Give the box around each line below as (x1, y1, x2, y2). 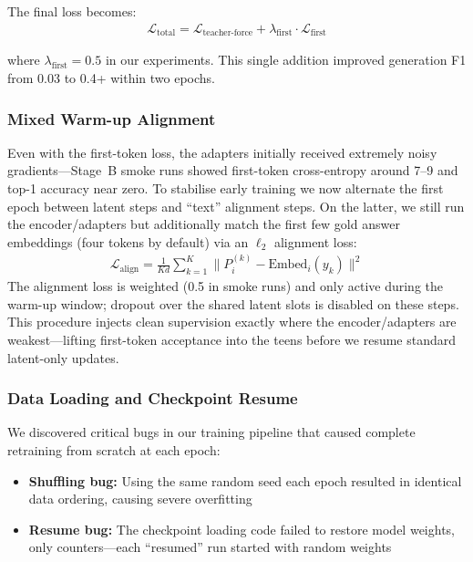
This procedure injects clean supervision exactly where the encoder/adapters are (7, 312, 457, 331)
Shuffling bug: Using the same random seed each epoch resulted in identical (28, 471, 462, 490)
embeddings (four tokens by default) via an (7, 232, 249, 251)
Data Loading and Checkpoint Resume (7, 387, 298, 410)
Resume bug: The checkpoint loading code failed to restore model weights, (28, 519, 455, 538)
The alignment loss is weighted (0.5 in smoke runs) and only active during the (7, 276, 444, 296)
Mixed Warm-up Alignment (7, 107, 216, 130)
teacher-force (202, 28, 253, 38)
